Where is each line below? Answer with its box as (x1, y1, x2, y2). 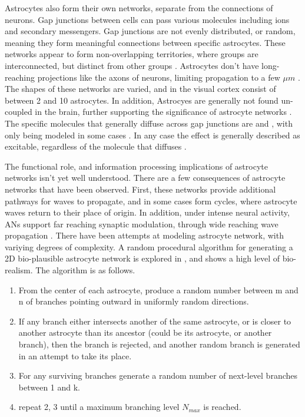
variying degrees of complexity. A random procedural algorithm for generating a (5, 240, 293, 253)
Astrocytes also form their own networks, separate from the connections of (5, 2, 273, 14)
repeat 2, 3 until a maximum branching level (18, 401, 180, 413)
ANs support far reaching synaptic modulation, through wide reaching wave (5, 217, 279, 230)
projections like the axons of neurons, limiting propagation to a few (37, 71, 280, 83)
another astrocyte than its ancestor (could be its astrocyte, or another (18, 326, 272, 339)
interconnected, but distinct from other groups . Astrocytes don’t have (5, 59, 259, 71)
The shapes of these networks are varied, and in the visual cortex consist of (5, 82, 276, 95)
